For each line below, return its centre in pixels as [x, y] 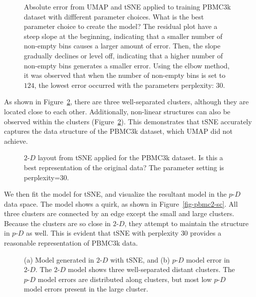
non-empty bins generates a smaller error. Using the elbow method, [127, 65]
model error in [208, 259]
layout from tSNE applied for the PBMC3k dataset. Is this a [130, 157]
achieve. [16, 141]
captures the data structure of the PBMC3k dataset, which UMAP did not [119, 131]
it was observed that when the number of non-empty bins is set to [125, 75]
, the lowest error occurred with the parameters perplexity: [124, 85]
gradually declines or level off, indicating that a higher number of [124, 55]
